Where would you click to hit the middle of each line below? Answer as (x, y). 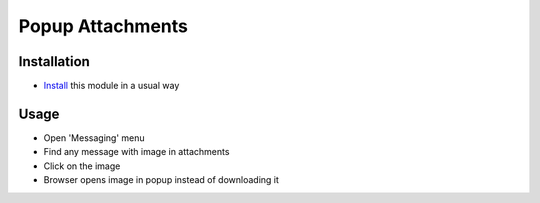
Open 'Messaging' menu (94, 137)
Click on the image (82, 166)
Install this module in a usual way (111, 86)
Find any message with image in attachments (136, 152)
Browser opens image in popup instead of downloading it (161, 180)
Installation (54, 61)
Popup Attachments (103, 26)
